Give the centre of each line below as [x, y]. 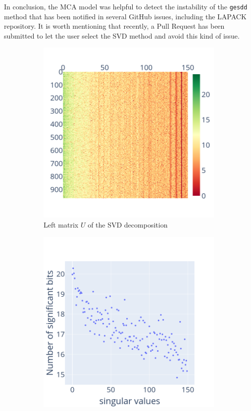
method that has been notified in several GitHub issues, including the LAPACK [125, 16]
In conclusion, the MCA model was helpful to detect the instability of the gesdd [126, 6]
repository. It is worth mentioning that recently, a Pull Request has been [114, 26]
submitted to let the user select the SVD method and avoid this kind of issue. [122, 35]
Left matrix [61, 225]
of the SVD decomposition [128, 225]
